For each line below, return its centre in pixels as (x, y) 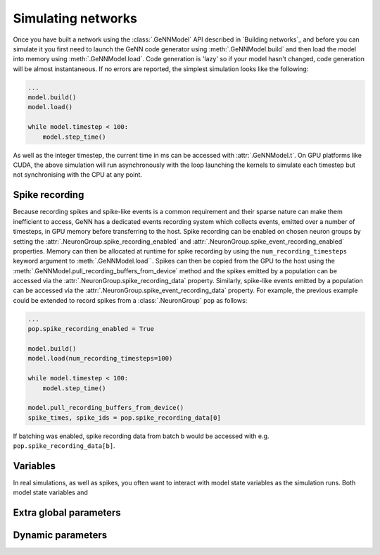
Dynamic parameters (60, 535)
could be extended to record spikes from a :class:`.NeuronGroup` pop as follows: (130, 300)
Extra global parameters (67, 513)
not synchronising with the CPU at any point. (78, 175)
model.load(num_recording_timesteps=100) (100, 358)
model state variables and (50, 492)
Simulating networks (75, 18)
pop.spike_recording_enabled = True (91, 329)
